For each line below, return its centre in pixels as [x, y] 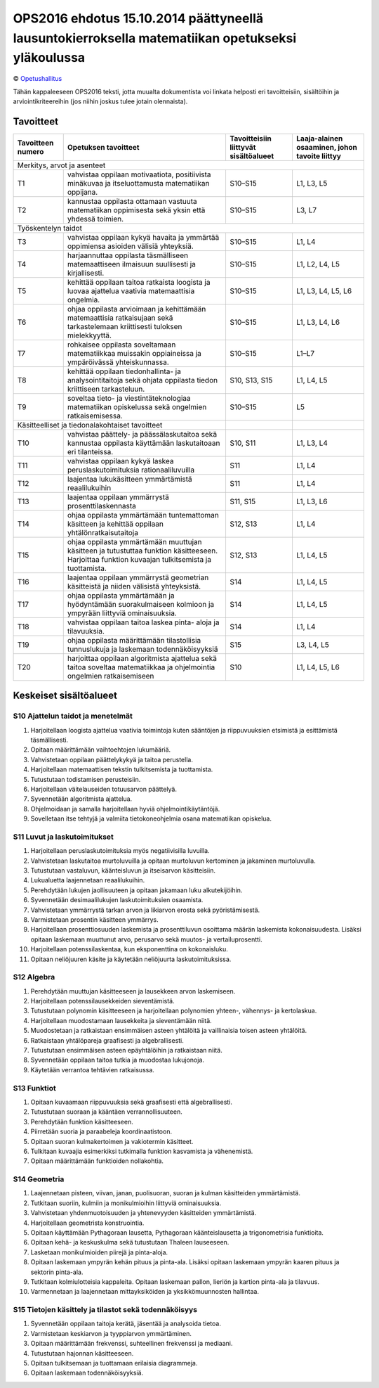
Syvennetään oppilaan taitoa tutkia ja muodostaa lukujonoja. [118, 1060]
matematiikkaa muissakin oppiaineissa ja [134, 353]
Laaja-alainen [319, 139]
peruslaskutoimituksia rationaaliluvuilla [131, 470]
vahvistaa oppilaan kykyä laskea [120, 461]
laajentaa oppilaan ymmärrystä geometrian [138, 577]
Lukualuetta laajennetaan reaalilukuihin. [88, 880]
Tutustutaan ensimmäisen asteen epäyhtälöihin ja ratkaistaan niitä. [126, 1050]
